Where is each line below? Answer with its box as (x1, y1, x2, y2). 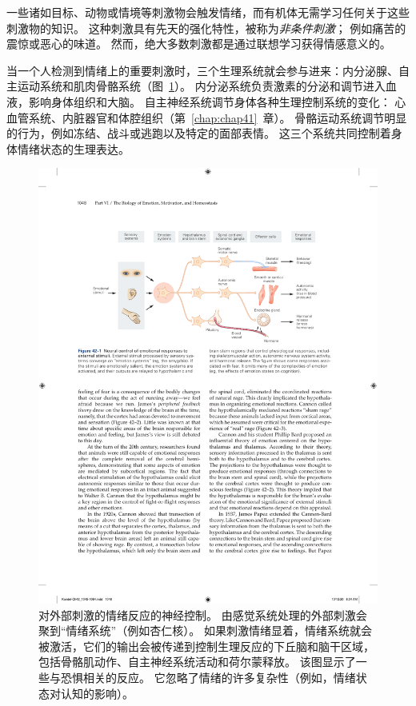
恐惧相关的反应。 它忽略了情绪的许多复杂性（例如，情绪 (60, 669, 356, 686)
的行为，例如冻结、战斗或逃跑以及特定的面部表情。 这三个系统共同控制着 (6, 125, 391, 142)
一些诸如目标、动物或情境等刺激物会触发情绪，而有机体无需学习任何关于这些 (6, 4, 410, 20)
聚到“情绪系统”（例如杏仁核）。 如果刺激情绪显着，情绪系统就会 (38, 622, 372, 639)
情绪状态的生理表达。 (17, 140, 130, 157)
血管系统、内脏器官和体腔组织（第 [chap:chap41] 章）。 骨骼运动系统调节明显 (6, 109, 407, 126)
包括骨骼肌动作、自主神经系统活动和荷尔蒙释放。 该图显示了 (38, 653, 356, 670)
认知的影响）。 (60, 684, 134, 701)
